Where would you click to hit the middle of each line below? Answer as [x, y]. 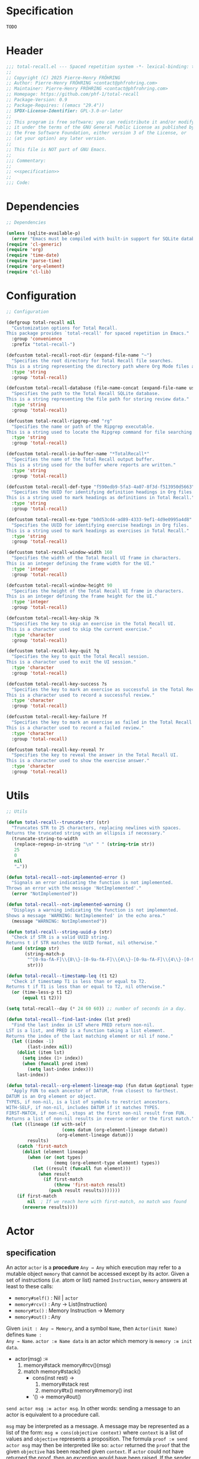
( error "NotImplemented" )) [45, 894]
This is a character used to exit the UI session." [71, 662]
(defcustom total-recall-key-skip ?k [53, 618]
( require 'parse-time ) [34, 261]
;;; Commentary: [26, 161]
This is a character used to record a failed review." [75, 728]
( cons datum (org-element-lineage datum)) [115, 1130]
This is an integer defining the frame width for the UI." [81, 563]
